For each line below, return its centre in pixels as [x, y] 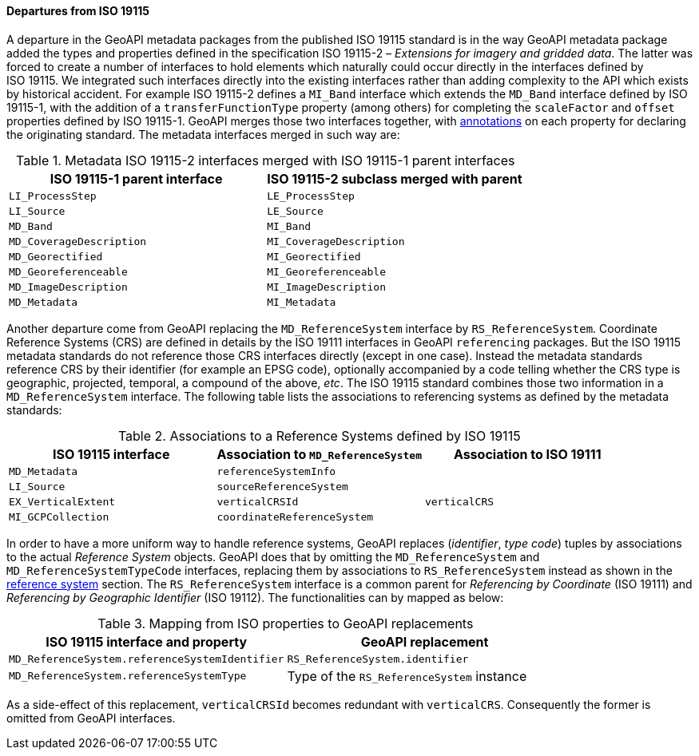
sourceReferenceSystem [282, 486]
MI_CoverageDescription [336, 241]
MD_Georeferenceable [68, 271]
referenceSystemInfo [276, 471]
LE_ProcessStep [311, 196]
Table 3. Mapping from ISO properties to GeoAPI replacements [286, 623]
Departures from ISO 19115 [78, 11]
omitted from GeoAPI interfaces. [91, 718]
